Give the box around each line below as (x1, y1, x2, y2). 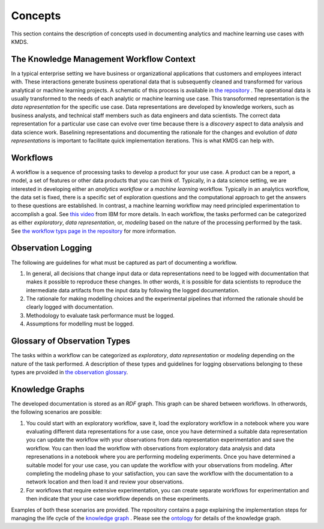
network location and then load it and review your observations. (26, 478, 184, 486)
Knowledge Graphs (11, 384, 85, 394)
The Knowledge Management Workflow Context (11, 54, 196, 64)
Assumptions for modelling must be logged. (26, 320, 134, 327)
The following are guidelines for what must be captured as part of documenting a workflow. (11, 259, 238, 266)
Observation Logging (11, 243, 92, 253)
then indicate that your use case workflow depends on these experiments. (26, 495, 210, 503)
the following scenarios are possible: (11, 408, 102, 416)
